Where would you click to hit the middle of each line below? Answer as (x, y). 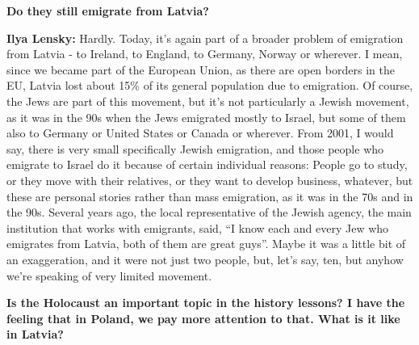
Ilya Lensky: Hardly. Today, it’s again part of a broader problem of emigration (205, 38)
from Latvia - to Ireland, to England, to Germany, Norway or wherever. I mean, (205, 54)
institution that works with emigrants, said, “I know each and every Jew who (198, 227)
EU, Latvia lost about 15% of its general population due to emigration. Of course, (210, 85)
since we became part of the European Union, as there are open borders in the (201, 69)
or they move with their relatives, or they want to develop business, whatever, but (210, 180)
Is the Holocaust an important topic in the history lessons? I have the (206, 303)
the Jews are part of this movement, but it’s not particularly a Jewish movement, (208, 101)
